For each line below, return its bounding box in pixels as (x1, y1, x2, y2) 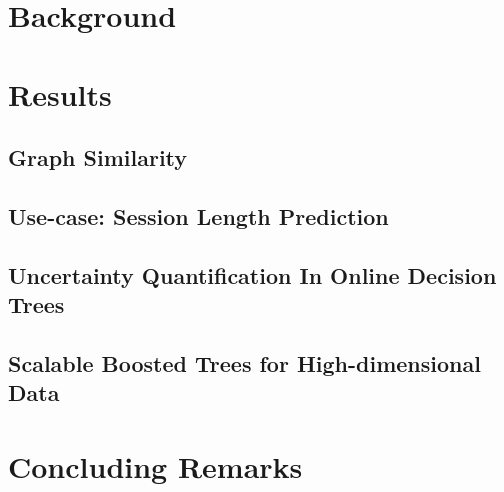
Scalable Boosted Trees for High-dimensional (8, 347, 481, 378)
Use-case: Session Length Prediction (8, 200, 389, 231)
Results (8, 73, 112, 114)
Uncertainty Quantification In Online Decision (8, 259, 497, 290)
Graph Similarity (8, 142, 188, 173)
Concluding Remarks (8, 445, 303, 486)
